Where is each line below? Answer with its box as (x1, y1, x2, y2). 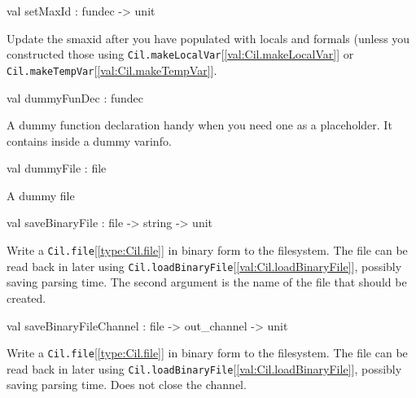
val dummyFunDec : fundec (7, 89, 144, 106)
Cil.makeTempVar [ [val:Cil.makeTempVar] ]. (7, 61, 217, 78)
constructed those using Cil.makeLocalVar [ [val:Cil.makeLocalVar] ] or (7, 46, 354, 63)
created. (7, 289, 46, 306)
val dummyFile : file (7, 160, 107, 177)
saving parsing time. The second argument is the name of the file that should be (7, 273, 407, 291)
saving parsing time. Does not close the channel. (7, 376, 247, 393)
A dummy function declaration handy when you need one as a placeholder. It (7, 116, 392, 133)
